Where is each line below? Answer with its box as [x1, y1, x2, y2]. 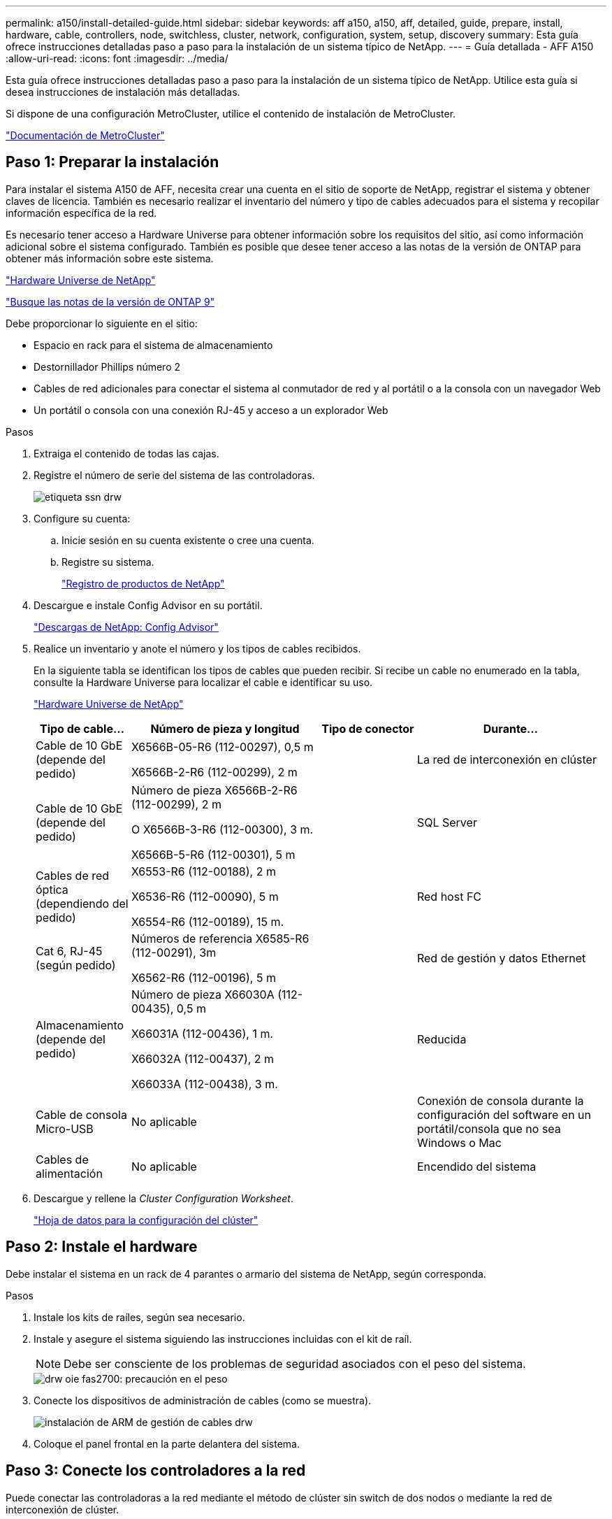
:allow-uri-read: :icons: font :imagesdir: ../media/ [6, 52, 228, 64]
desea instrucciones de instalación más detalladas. [6, 86, 240, 98]
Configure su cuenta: [34, 512, 131, 525]
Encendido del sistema [416, 1159, 537, 1174]
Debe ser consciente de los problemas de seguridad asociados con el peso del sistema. [64, 1356, 526, 1371]
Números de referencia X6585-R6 [131, 931, 309, 946]
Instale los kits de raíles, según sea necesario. [34, 1311, 245, 1323]
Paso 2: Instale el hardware [6, 1238, 198, 1256]
